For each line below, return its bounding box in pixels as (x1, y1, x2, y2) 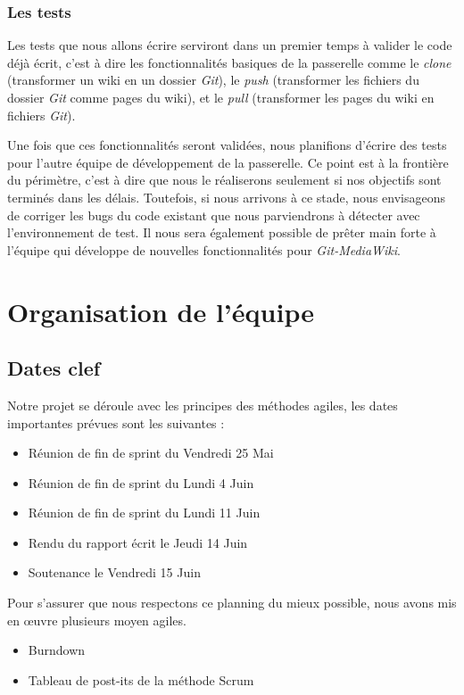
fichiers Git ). (7, 105, 76, 124)
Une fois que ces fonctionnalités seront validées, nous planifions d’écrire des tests (7, 136, 447, 154)
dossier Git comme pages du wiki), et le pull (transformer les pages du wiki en (7, 88, 435, 106)
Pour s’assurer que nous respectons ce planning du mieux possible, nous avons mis (7, 593, 457, 612)
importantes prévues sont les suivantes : (7, 413, 225, 432)
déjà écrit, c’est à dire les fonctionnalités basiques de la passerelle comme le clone (7, 53, 452, 71)
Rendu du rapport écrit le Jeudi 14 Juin (28, 533, 248, 551)
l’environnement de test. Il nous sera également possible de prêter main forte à (7, 223, 436, 242)
